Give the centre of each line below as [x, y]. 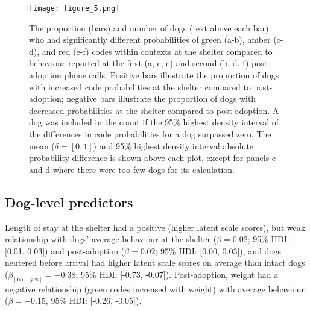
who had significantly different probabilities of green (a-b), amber [150, 39]
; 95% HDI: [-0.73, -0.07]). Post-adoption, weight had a [177, 274]
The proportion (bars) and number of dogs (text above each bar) [149, 27]
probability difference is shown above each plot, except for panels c [153, 158]
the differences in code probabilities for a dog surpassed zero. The [150, 134]
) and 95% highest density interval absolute [173, 146]
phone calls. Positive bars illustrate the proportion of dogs [172, 75]
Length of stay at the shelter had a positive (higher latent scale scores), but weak [155, 227]
